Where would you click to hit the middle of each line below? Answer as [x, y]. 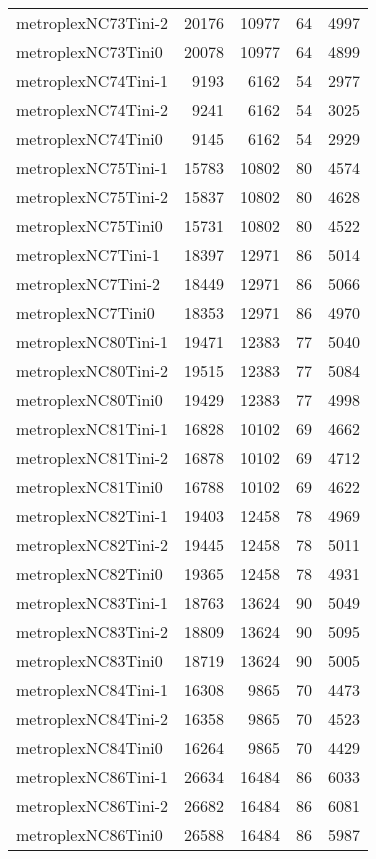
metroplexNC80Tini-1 [92, 341]
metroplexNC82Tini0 [89, 573]
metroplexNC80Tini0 [89, 399]
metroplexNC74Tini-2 [92, 109]
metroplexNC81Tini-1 [92, 428]
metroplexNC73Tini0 [89, 51]
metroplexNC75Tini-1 [92, 167]
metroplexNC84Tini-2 [92, 718]
